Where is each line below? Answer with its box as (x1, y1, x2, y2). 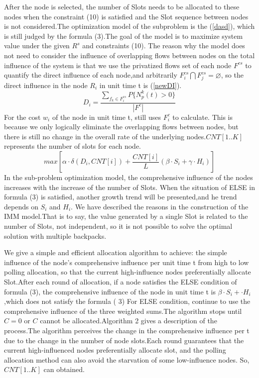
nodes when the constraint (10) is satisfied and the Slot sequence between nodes (4, 11, 249, 21)
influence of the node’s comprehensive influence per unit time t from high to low (4, 257, 249, 267)
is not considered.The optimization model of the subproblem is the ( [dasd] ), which (4, 21, 255, 31)
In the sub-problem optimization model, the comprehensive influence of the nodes (4, 172, 253, 183)
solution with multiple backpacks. (4, 230, 107, 241)
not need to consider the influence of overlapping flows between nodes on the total (4, 50, 255, 60)
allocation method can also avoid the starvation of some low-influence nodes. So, (4, 354, 250, 365)
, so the (221, 70, 244, 80)
